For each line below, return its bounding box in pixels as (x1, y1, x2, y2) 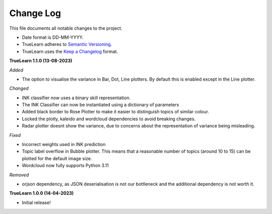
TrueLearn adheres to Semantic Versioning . (22, 41, 112, 47)
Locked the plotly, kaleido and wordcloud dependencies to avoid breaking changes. (22, 116, 196, 122)
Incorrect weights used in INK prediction (22, 141, 106, 148)
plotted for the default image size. (22, 155, 93, 161)
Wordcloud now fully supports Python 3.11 (22, 163, 109, 169)
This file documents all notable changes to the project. (9, 25, 123, 31)
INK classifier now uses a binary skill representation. (22, 95, 131, 101)
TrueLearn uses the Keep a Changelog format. (22, 48, 118, 54)
